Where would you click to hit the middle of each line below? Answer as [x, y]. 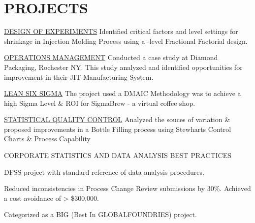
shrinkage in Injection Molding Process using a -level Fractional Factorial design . [126, 41]
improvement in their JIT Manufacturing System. [79, 77]
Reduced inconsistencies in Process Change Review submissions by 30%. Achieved [127, 188]
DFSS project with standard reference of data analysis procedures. [104, 172]
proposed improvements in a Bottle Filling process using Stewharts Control [118, 129]
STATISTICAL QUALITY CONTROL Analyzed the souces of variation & [117, 119]
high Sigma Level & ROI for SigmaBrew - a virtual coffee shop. [100, 103]
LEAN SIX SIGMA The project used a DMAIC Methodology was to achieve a [123, 93]
